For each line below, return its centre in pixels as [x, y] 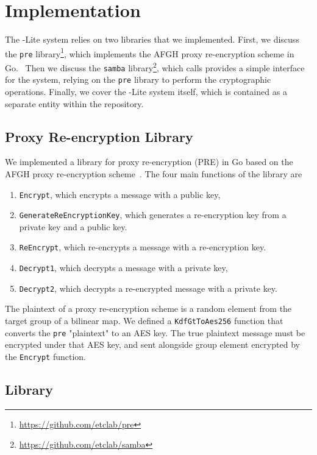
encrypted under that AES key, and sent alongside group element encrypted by [152, 344]
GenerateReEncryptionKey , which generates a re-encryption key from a [153, 215]
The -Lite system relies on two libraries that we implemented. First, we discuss [152, 39]
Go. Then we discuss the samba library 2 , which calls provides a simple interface [155, 67]
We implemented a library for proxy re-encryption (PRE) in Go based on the [149, 162]
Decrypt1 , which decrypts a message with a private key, [123, 268]
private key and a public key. [73, 226]
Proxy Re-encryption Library [99, 136]
